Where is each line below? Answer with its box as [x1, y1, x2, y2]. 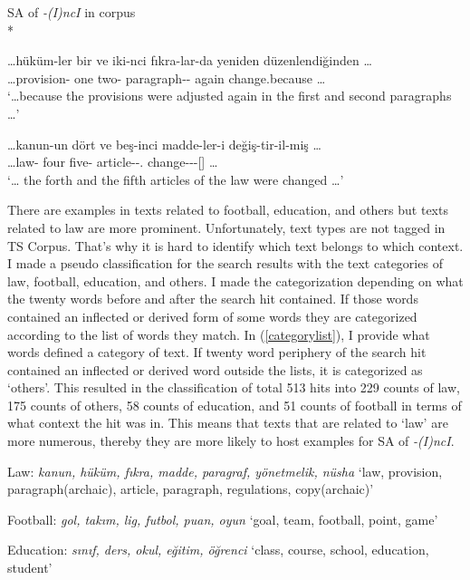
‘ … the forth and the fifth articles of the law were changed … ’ [7, 169, 344, 188]
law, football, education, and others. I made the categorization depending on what [7, 271, 464, 290]
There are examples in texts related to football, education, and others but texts [7, 200, 448, 219]
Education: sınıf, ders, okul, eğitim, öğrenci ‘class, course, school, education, [7, 540, 429, 559]
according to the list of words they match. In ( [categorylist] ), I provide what [7, 324, 430, 343]
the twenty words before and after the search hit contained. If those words [7, 289, 418, 308]
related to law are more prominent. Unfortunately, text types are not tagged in [7, 217, 446, 237]
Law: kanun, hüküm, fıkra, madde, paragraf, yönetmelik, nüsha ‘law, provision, [7, 461, 443, 480]
